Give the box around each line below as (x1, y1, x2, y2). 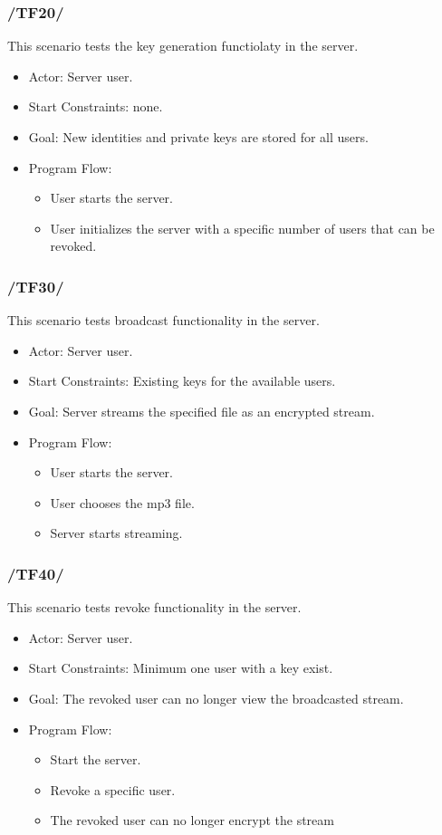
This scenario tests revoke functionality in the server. (7, 598, 302, 617)
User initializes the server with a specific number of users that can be (50, 218, 435, 237)
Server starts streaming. (50, 523, 183, 542)
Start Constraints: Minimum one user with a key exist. (28, 658, 333, 677)
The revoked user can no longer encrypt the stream (50, 811, 334, 830)
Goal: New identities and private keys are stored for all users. (28, 128, 369, 146)
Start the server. (50, 750, 141, 769)
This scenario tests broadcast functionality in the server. (7, 311, 320, 330)
